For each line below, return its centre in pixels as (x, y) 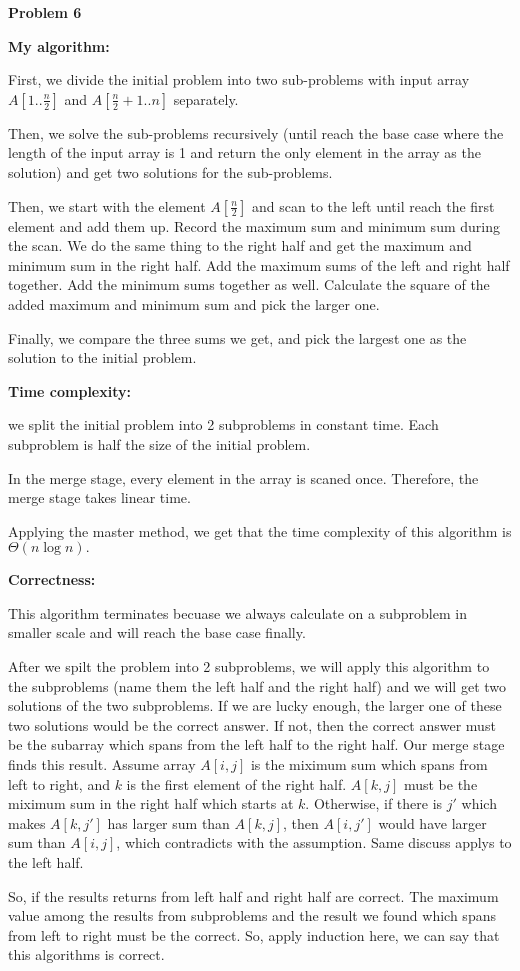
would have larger (432, 822)
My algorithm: (59, 45)
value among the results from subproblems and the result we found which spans (252, 915)
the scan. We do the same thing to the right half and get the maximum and (240, 245)
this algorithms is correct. (86, 954)
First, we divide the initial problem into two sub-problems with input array (239, 79)
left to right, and (59, 783)
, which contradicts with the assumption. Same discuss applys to (314, 842)
